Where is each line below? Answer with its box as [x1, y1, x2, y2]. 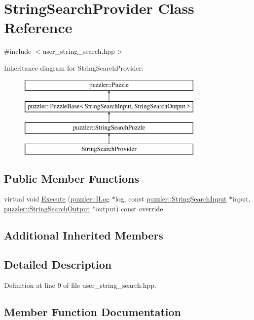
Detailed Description [4, 256, 112, 272]
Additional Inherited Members [4, 228, 163, 243]
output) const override [95, 203, 163, 214]
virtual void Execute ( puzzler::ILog [4, 194, 110, 204]
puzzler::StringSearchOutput [4, 203, 90, 214]
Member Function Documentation [4, 304, 181, 319]
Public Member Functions [4, 170, 139, 186]
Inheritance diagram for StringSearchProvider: [4, 62, 144, 73]
